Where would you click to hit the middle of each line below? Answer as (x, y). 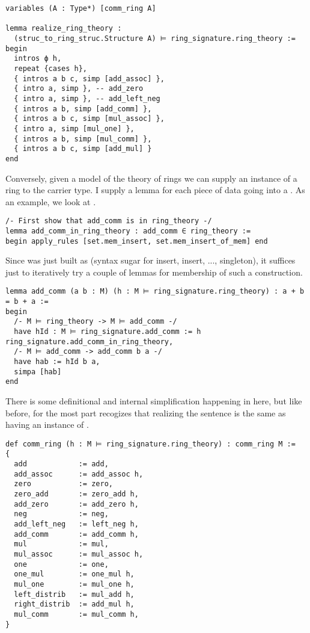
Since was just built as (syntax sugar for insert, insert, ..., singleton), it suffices (150, 260)
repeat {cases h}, (51, 68)
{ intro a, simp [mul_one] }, (74, 128)
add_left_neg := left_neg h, (76, 524)
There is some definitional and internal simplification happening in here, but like (154, 401)
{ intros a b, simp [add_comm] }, (83, 109)
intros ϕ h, (38, 59)
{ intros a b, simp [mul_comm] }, (83, 139)
